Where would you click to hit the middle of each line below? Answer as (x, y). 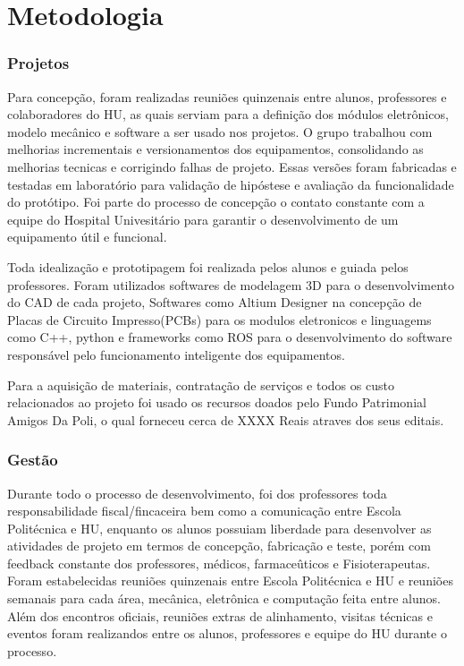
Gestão (33, 460)
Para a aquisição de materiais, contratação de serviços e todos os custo (201, 384)
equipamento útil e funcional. (87, 237)
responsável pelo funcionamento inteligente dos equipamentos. (176, 354)
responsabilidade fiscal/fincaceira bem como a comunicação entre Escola (204, 511)
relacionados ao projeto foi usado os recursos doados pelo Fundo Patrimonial (217, 402)
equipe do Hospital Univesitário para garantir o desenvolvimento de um (203, 219)
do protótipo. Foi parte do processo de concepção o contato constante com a (216, 202)
